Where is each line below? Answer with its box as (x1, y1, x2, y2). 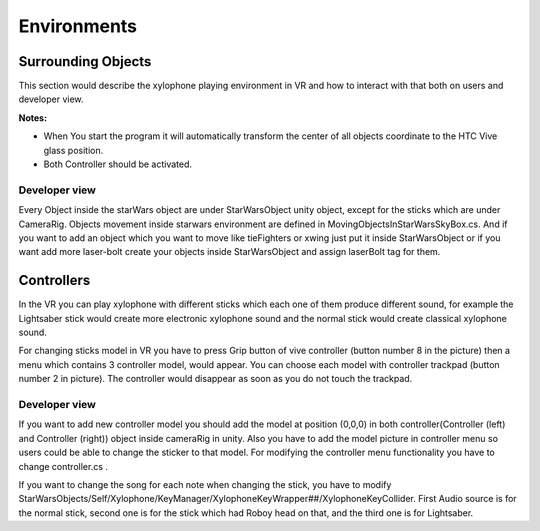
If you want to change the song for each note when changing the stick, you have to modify (18, 478, 392, 490)
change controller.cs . (18, 460, 109, 472)
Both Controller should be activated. (43, 158, 193, 170)
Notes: (18, 111, 48, 124)
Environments (18, 15, 138, 37)
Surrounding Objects (18, 53, 152, 70)
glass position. (43, 144, 104, 156)
